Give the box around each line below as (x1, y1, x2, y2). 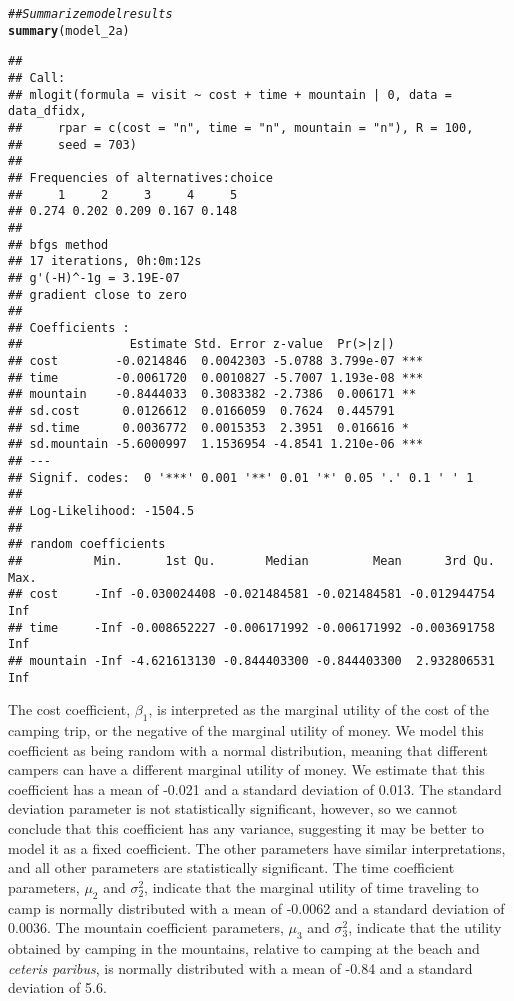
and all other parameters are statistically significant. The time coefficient (8, 857, 455, 878)
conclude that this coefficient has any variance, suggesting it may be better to (8, 818, 484, 839)
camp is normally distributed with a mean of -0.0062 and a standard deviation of (8, 897, 505, 918)
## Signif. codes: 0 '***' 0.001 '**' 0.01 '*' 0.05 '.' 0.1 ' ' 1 (8, 470, 474, 485)
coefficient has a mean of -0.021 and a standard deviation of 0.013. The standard (8, 778, 502, 799)
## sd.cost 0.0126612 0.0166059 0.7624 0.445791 (8, 404, 395, 419)
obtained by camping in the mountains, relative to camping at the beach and (8, 937, 480, 958)
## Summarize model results (8, 7, 173, 21)
